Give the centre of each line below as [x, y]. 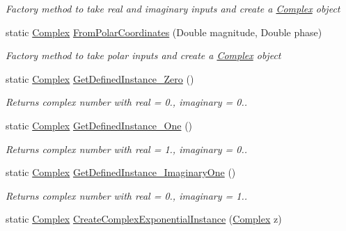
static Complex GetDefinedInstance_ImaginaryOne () [121, 172]
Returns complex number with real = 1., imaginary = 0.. [127, 149]
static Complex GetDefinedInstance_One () [99, 125]
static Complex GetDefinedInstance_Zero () [100, 78]
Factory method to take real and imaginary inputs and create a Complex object [173, 8]
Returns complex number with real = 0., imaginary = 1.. [127, 195]
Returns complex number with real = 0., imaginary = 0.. [127, 102]
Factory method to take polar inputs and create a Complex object [143, 55]
